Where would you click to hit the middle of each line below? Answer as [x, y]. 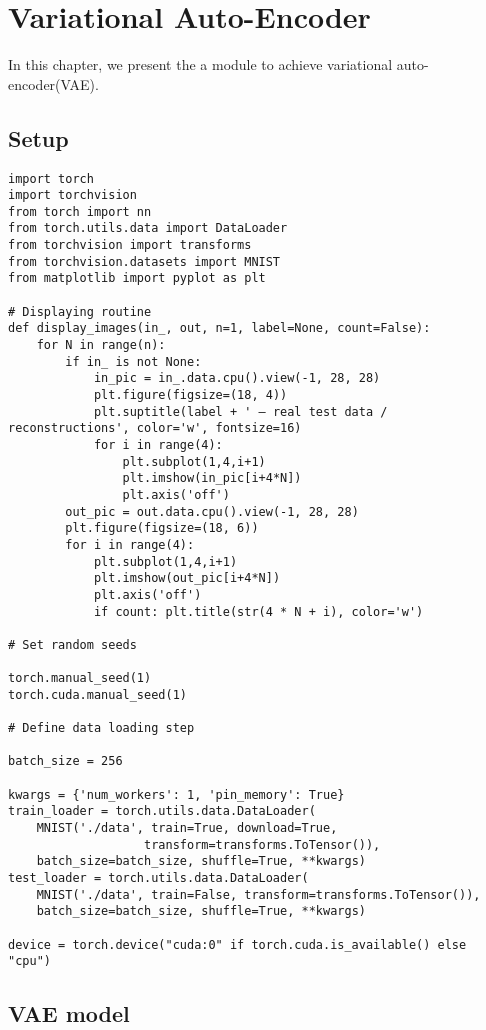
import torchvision [72, 195]
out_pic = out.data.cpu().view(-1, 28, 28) [212, 511]
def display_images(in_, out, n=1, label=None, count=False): [219, 328]
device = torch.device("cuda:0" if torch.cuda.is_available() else [237, 944]
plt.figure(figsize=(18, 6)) [162, 528]
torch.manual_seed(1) [80, 678]
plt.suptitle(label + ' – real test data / [240, 411]
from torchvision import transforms [130, 245]
